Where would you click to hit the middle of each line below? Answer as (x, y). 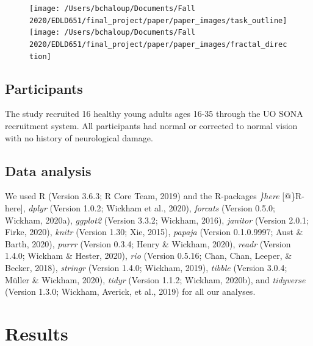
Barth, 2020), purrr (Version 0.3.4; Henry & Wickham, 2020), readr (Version (148, 243)
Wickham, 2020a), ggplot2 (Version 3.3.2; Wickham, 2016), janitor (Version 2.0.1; (157, 220)
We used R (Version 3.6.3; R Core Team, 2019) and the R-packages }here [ (145, 196)
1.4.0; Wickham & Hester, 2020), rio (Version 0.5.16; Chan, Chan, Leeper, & (149, 256)
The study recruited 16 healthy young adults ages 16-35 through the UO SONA (154, 114)
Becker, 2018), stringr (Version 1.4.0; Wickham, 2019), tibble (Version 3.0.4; (146, 268)
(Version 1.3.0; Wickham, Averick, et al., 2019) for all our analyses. (130, 291)
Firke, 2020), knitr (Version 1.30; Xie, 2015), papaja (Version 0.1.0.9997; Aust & (154, 232)
